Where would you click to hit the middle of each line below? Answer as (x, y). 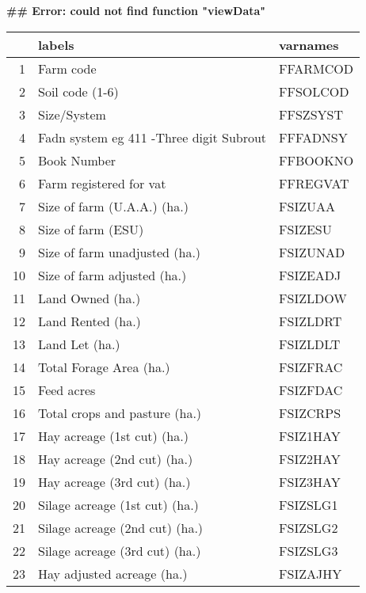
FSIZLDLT (310, 344)
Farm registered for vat (102, 183)
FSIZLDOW (313, 298)
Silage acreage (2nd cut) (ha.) (121, 527)
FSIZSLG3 (309, 550)
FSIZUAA (307, 206)
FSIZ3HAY (310, 481)
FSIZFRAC (311, 367)
